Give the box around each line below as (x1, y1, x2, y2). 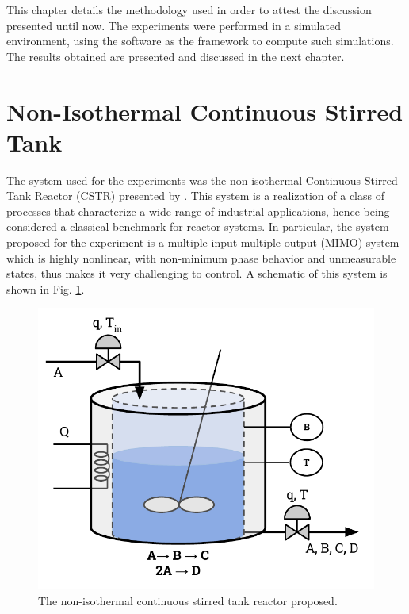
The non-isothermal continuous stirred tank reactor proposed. (38, 593, 338, 609)
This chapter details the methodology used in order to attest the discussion (6, 2, 372, 17)
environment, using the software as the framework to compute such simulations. (6, 33, 394, 49)
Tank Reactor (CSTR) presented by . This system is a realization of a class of (6, 187, 384, 204)
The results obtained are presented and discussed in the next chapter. (6, 48, 345, 64)
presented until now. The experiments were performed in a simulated (6, 17, 341, 33)
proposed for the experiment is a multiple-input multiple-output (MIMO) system (6, 234, 399, 251)
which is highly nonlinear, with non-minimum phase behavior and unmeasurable (6, 249, 396, 266)
